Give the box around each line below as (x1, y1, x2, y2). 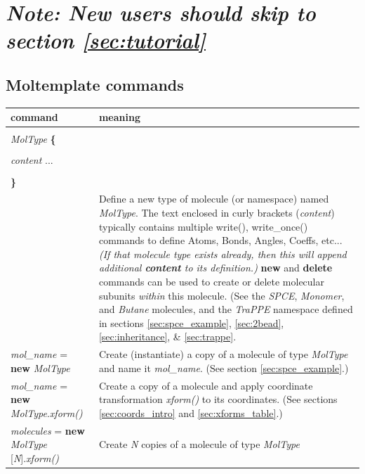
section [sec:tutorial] (6, 25, 206, 55)
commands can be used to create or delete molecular (98, 274, 324, 288)
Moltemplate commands (6, 73, 184, 95)
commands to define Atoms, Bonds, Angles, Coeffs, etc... (98, 233, 343, 248)
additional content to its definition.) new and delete (98, 260, 333, 275)
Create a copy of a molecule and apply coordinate (98, 378, 313, 392)
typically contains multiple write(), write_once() (98, 219, 308, 233)
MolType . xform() (11, 405, 83, 420)
